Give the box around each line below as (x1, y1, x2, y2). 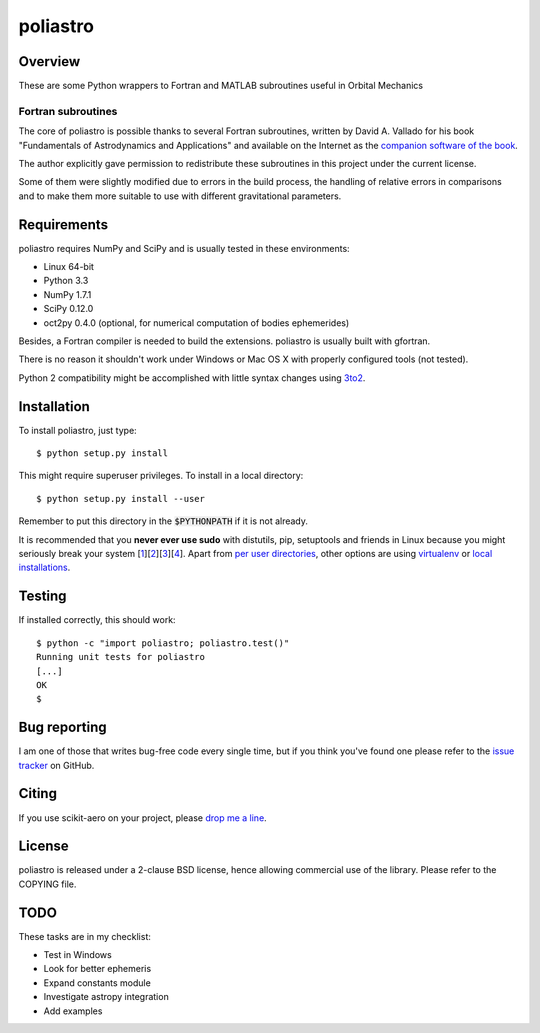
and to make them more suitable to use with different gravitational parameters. (18, 190, 342, 202)
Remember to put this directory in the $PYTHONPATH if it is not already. (18, 515, 309, 527)
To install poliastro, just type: (18, 424, 137, 436)
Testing (18, 588, 67, 605)
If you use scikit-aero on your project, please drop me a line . (18, 811, 267, 824)
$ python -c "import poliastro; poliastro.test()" (36, 637, 290, 649)
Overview (18, 53, 81, 70)
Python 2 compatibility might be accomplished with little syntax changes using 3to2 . (18, 371, 366, 384)
